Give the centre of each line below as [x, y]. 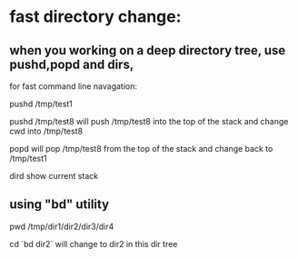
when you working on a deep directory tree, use [148, 50]
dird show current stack [54, 176]
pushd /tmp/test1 [41, 104]
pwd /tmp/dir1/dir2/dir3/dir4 [62, 226]
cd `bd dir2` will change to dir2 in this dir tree [94, 243]
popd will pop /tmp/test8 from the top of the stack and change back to [141, 149]
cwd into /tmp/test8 [46, 131]
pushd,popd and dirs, [72, 64]
